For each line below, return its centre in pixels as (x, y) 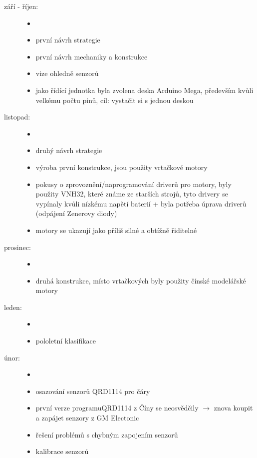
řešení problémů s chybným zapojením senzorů (107, 434)
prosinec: (17, 247)
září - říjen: (21, 6)
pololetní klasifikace (66, 341)
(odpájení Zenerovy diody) (76, 213)
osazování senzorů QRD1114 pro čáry (93, 391)
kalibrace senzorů (62, 451)
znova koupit (233, 408)
